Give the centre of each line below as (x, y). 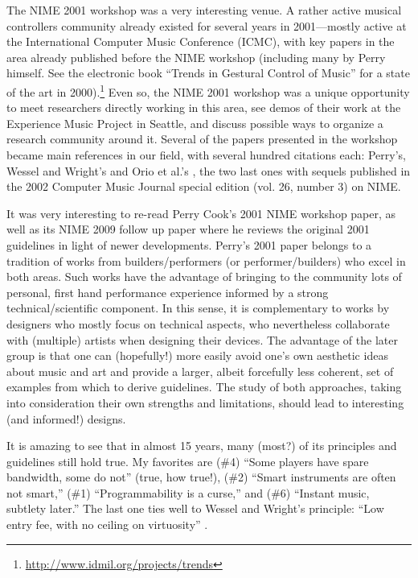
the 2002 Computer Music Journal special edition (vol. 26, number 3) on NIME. (204, 186)
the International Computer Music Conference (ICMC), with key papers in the (201, 41)
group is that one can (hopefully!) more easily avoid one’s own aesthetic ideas (197, 355)
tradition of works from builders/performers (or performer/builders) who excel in (206, 260)
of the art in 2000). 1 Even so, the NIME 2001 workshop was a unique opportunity (208, 90)
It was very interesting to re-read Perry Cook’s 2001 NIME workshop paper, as (201, 213)
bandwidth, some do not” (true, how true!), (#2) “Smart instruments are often (201, 477)
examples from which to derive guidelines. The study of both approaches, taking (204, 387)
